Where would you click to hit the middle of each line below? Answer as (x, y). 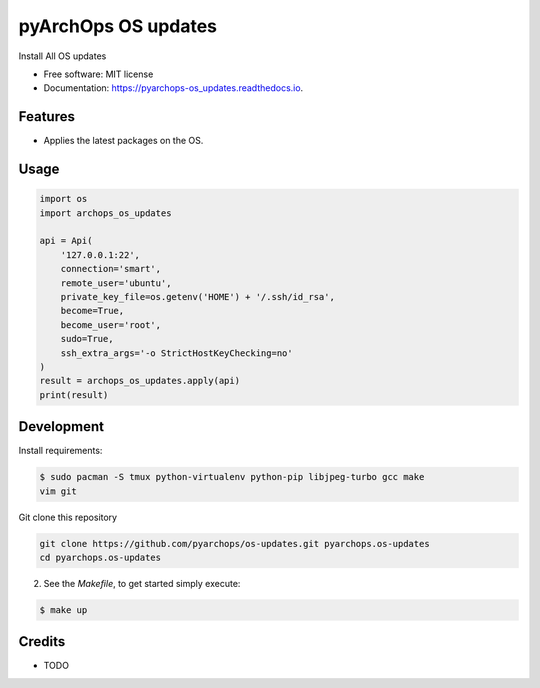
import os (63, 199)
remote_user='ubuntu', (116, 283)
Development (61, 426)
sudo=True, (87, 339)
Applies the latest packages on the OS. (123, 141)
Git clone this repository (68, 517)
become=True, (92, 311)
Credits (42, 641)
